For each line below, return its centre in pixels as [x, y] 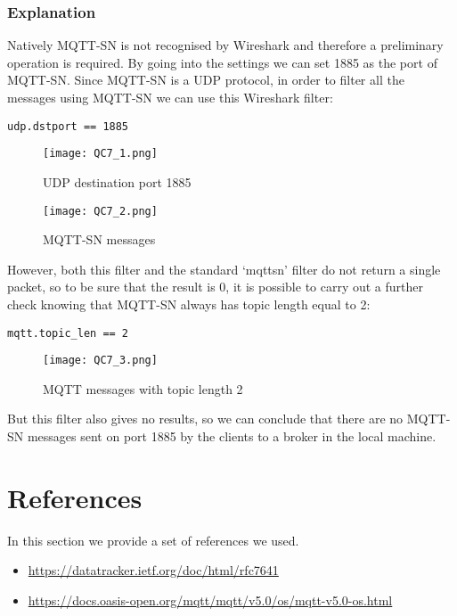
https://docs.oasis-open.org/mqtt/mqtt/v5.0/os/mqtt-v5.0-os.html [210, 600]
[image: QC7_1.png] [100, 154]
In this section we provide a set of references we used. [153, 540]
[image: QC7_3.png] [100, 361]
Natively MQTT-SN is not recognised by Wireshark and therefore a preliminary [225, 45]
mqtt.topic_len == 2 [68, 333]
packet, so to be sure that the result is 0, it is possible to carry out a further [216, 287]
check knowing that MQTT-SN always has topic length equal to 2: [189, 304]
